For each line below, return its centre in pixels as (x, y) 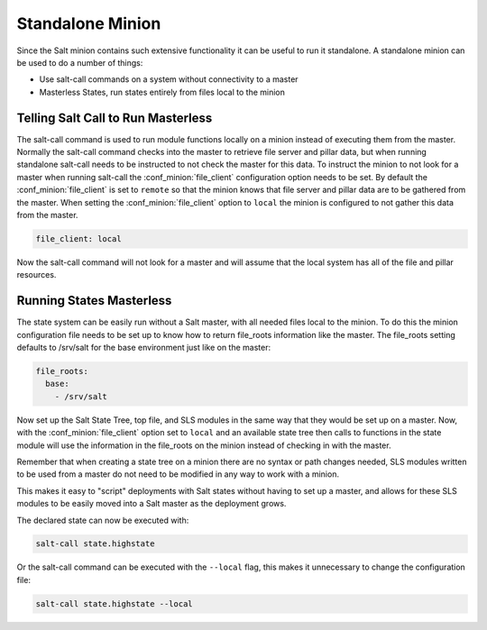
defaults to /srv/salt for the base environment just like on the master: (143, 348)
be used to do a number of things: (80, 62)
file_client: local (78, 238)
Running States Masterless (94, 301)
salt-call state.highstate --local (114, 603)
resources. (37, 275)
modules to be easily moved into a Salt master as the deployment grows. (152, 504)
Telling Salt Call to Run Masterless (115, 118)
